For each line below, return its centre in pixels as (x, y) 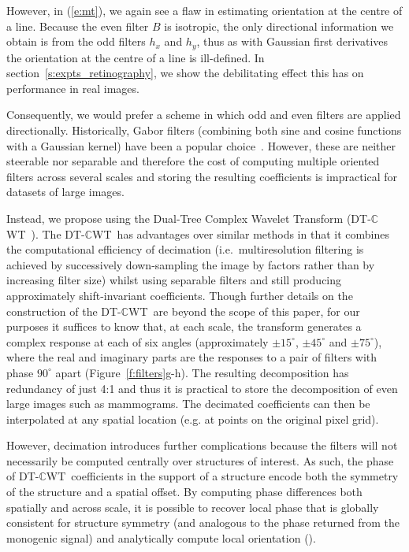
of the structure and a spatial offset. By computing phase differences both (184, 492)
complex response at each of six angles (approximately (138, 341)
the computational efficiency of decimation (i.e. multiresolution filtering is (185, 249)
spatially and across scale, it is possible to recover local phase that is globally (193, 507)
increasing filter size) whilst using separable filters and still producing (174, 280)
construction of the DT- (64, 311)
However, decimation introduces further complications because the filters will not (202, 445)
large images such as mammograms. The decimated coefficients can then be (188, 404)
